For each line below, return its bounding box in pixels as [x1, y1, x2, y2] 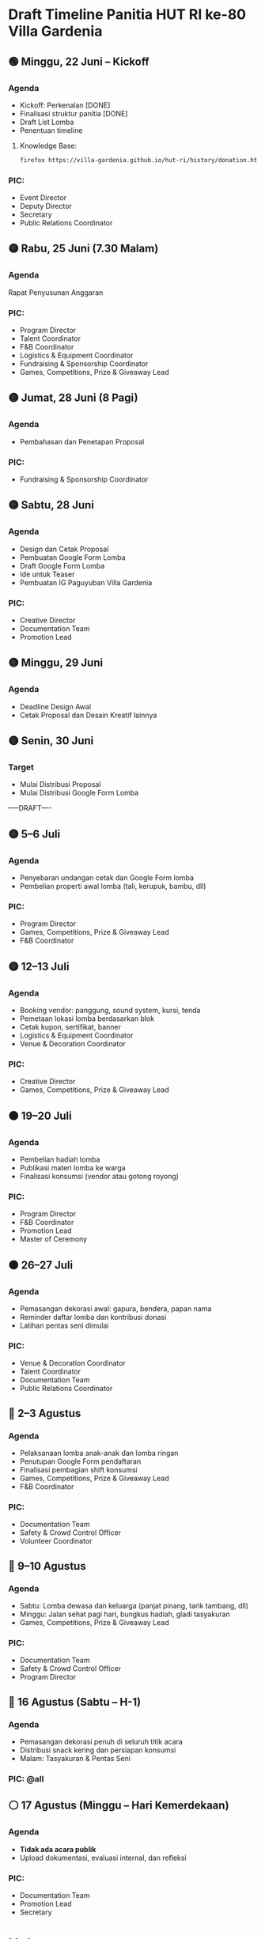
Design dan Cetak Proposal [19, 544, 109, 554]
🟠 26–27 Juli [8, 1258, 74, 1272]
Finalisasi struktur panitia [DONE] [19, 108, 128, 118]
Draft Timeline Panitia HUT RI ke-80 [8, 6, 247, 24]
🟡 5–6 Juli [8, 827, 61, 841]
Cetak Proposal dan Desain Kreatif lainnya [19, 710, 157, 720]
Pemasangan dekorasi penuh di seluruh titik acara [19, 1737, 184, 1746]
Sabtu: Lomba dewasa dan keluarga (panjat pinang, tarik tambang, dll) [19, 1601, 249, 1610]
